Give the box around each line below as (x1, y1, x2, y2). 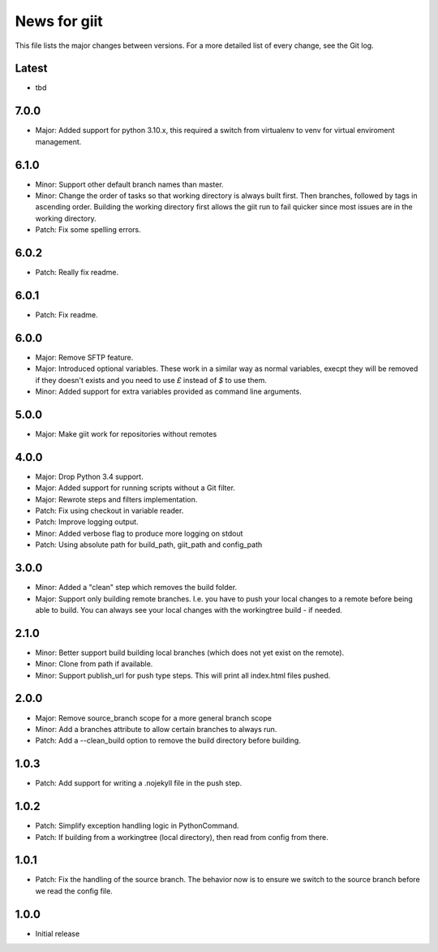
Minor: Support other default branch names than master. (35, 179, 224, 189)
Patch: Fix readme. (35, 310, 98, 320)
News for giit (15, 12, 103, 30)
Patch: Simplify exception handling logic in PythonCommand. (35, 821, 239, 831)
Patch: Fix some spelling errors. (35, 225, 141, 235)
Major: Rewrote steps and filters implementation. (35, 494, 198, 504)
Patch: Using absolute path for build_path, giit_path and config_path (35, 540, 263, 549)
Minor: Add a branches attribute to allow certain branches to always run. (35, 724, 277, 734)
